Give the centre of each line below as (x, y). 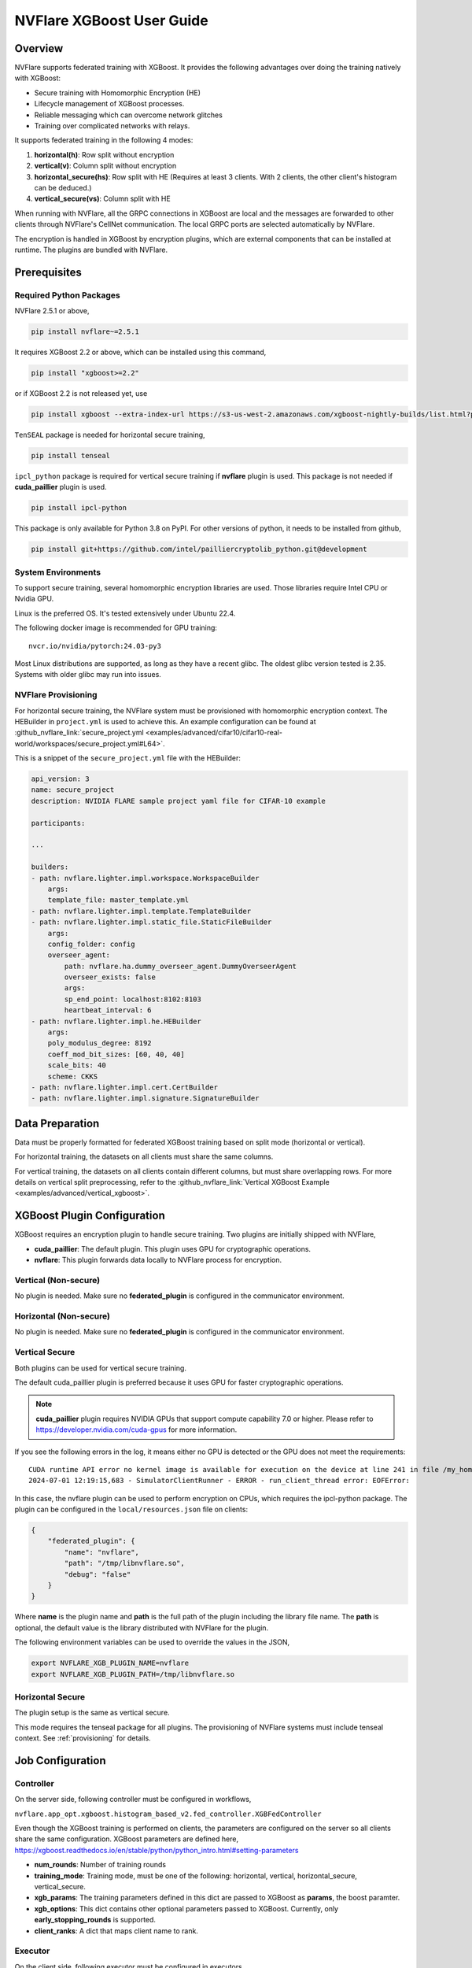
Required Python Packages (68, 295)
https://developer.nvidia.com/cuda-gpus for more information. (136, 1430)
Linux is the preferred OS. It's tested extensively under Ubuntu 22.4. (125, 613)
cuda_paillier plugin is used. (61, 487)
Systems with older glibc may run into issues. (88, 675)
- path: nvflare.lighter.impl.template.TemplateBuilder (141, 911)
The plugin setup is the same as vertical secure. (92, 1713)
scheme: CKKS (73, 1076)
